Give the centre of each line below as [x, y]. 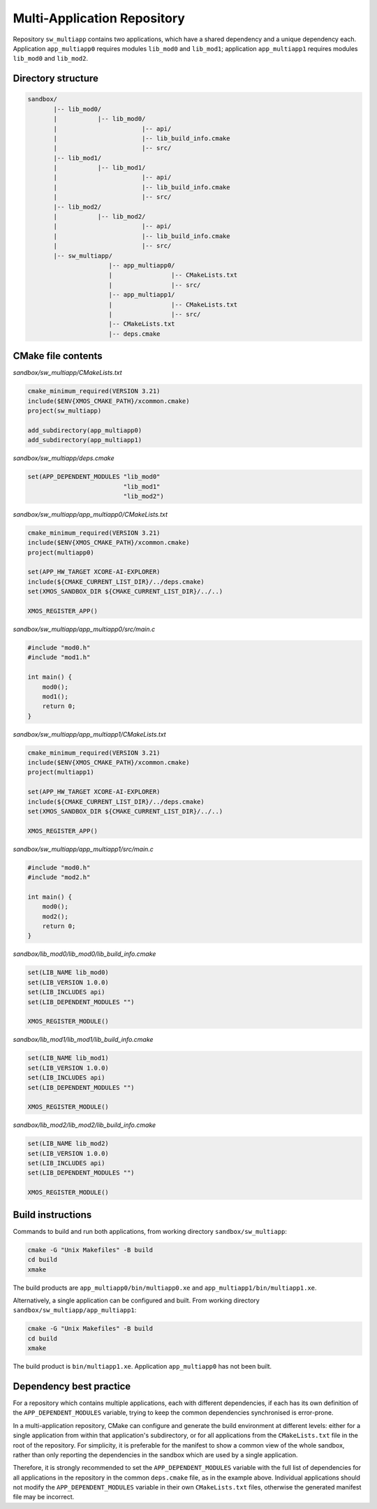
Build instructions [52, 1215]
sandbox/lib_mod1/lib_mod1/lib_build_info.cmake [83, 1040]
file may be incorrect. [44, 1497]
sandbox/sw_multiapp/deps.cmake [64, 458]
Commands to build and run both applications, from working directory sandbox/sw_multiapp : [150, 1231]
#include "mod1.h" [59, 657]
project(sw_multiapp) [65, 411]
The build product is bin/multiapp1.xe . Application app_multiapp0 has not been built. [142, 1367]
